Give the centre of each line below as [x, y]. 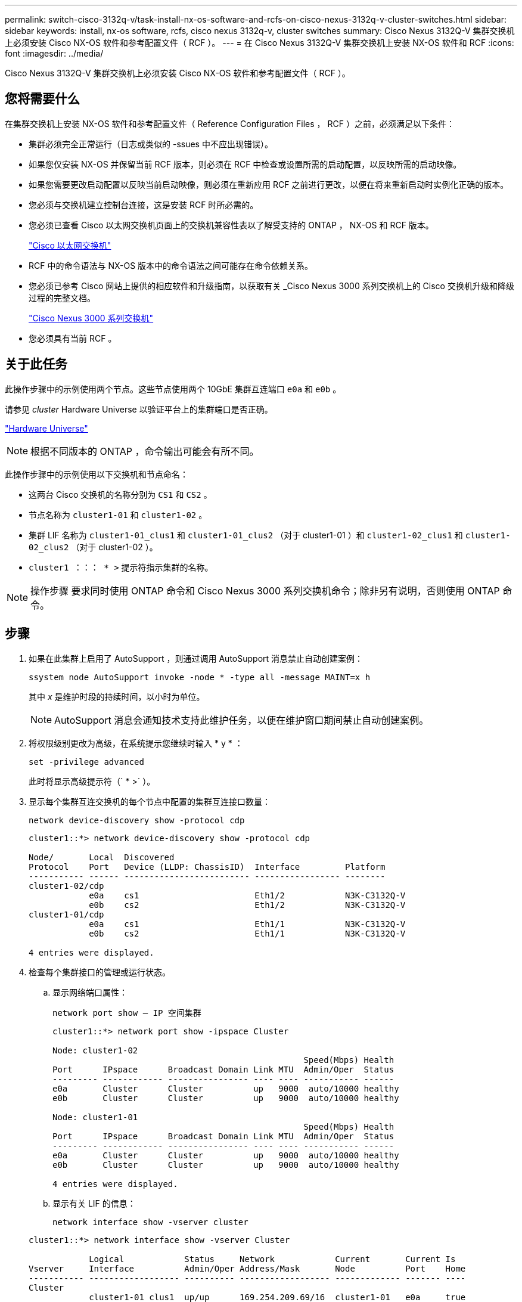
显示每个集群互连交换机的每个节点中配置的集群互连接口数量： [150, 801]
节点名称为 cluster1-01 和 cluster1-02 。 [118, 514]
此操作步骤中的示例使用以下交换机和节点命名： [97, 474]
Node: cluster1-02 [95, 1050]
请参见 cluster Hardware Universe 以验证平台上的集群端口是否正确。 [139, 409]
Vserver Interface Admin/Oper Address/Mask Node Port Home [247, 1268]
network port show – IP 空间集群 [127, 1013]
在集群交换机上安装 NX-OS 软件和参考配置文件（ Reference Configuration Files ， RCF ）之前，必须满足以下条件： [230, 123]
